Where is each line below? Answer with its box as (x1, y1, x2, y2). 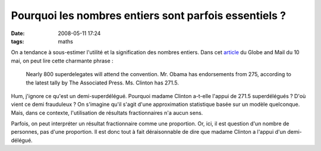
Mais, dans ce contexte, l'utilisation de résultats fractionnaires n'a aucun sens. (11, 109, 203, 116)
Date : (11, 30, 25, 37)
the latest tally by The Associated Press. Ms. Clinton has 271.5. (26, 79, 180, 86)
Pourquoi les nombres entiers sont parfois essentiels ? (11, 9, 287, 22)
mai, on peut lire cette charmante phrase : (11, 57, 114, 64)
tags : (11, 37, 24, 45)
